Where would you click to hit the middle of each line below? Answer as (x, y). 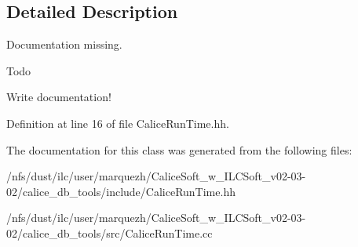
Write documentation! (59, 97)
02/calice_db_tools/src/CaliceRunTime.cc (110, 232)
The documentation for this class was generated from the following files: (179, 149)
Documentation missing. (64, 44)
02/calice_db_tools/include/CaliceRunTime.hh (121, 191)
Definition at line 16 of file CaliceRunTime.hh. (118, 123)
